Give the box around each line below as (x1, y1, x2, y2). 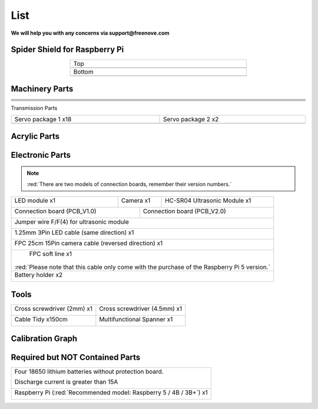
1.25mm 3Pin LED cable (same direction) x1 (14, 228, 134, 237)
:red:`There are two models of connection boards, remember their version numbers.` (26, 180, 232, 188)
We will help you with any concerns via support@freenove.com (11, 29, 170, 36)
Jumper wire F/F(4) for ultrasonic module (14, 218, 130, 226)
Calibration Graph (11, 334, 78, 344)
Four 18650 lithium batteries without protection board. (14, 368, 164, 376)
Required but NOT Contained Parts (11, 353, 141, 363)
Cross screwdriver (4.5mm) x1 (99, 304, 183, 312)
